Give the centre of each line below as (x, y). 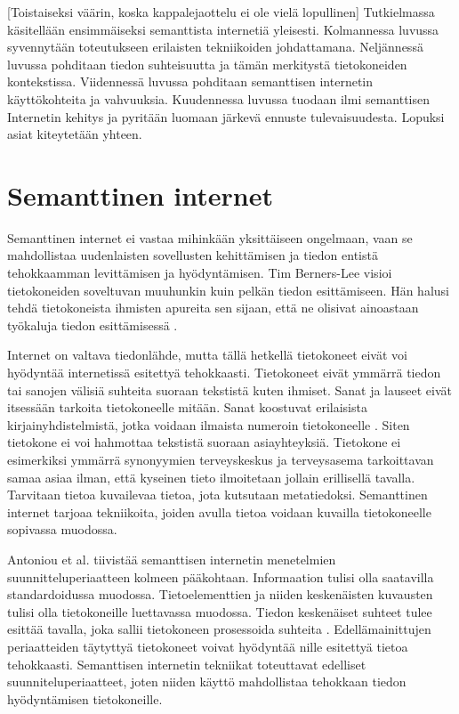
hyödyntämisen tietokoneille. (85, 698)
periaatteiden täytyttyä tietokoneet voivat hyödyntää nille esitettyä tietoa (208, 646)
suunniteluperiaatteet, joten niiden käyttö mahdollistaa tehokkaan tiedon (207, 682)
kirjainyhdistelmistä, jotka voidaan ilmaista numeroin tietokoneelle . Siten (209, 424)
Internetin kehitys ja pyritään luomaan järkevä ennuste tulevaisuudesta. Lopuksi (226, 116)
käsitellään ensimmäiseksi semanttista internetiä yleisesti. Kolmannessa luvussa (223, 29)
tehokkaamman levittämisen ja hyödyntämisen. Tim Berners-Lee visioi (200, 273)
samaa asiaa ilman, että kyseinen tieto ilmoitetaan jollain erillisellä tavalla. (211, 477)
